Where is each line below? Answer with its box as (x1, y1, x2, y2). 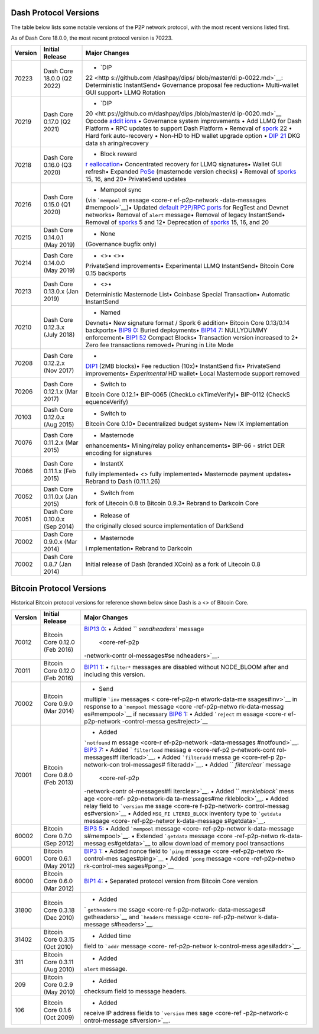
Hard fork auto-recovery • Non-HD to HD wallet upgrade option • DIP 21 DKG (85, 132, 301, 140)
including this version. (83, 670, 145, 678)
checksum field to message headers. (83, 987, 187, 996)
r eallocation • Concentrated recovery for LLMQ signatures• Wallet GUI (85, 160, 282, 169)
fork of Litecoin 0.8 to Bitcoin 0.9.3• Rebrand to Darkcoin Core (85, 499, 259, 508)
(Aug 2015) (43, 421, 74, 429)
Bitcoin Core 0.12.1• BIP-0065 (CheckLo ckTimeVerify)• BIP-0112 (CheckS (85, 390, 291, 399)
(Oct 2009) (43, 1013, 74, 1022)
